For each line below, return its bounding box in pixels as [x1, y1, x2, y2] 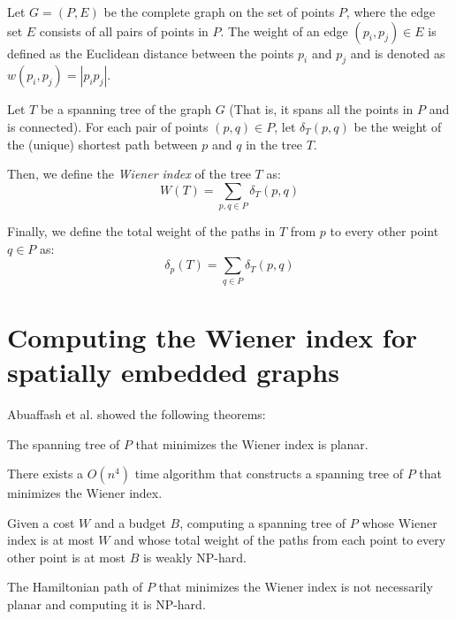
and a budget [94, 513, 166, 531]
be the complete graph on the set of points [103, 3, 335, 20]
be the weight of [353, 117, 442, 135]
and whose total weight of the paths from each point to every [114, 531, 446, 549]
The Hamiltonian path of [7, 577, 143, 596]
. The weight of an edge [220, 21, 348, 40]
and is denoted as [350, 43, 445, 62]
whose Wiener [361, 513, 437, 531]
